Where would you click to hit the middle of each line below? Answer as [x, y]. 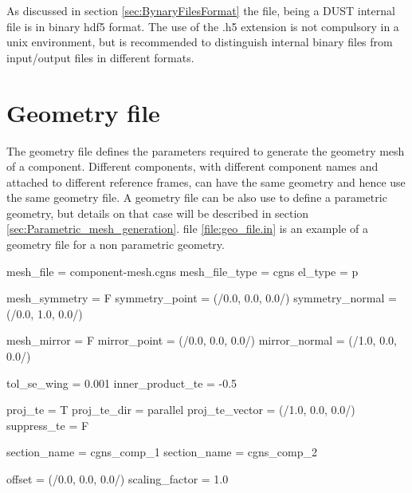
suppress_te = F [48, 425]
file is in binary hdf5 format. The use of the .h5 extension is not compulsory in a [203, 26]
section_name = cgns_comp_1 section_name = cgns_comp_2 [162, 452]
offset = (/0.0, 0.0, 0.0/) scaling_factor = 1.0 [118, 479]
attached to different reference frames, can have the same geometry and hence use [206, 181]
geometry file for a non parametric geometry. [116, 245]
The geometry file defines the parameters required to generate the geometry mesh [206, 150]
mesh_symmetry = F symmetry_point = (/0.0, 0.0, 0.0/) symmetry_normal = [202, 298]
